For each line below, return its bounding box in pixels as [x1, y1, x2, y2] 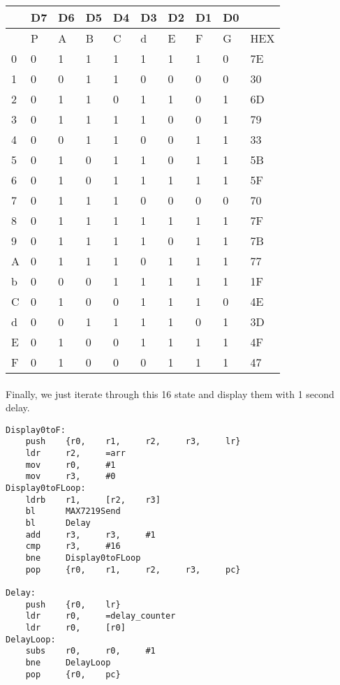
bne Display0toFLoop [25, 553, 141, 563]
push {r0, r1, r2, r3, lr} [25, 436, 241, 447]
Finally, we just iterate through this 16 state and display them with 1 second [6, 386, 334, 401]
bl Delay [25, 518, 91, 529]
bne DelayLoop [25, 657, 111, 668]
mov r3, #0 [25, 471, 116, 482]
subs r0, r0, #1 [25, 646, 156, 656]
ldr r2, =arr [25, 448, 126, 459]
